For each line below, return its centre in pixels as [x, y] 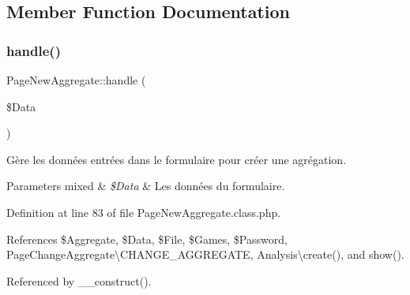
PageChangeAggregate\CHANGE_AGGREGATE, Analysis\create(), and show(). [205, 254]
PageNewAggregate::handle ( [76, 80]
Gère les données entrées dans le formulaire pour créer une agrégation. [177, 159]
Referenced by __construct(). [79, 280]
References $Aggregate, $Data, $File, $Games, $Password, [147, 239]
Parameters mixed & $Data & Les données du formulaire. [146, 186]
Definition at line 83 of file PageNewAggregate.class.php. [144, 212]
